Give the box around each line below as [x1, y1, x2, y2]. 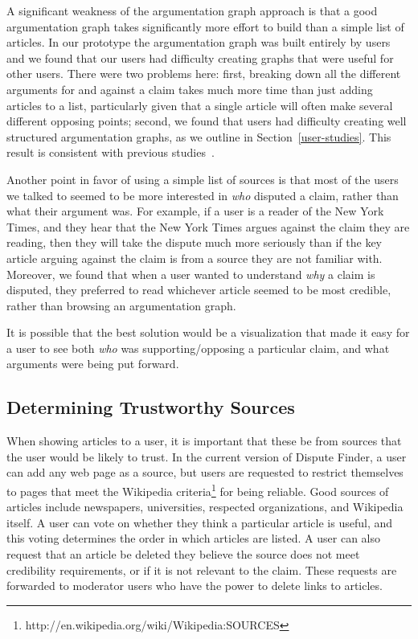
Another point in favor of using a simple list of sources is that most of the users [6, 170, 399, 187]
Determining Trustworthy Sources [6, 395, 295, 420]
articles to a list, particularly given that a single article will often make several [6, 96, 393, 113]
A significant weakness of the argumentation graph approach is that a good [6, 2, 378, 18]
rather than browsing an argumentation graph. [6, 297, 236, 313]
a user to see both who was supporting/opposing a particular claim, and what [6, 339, 390, 356]
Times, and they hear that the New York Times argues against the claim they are [6, 218, 410, 235]
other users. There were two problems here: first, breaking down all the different [6, 65, 401, 82]
